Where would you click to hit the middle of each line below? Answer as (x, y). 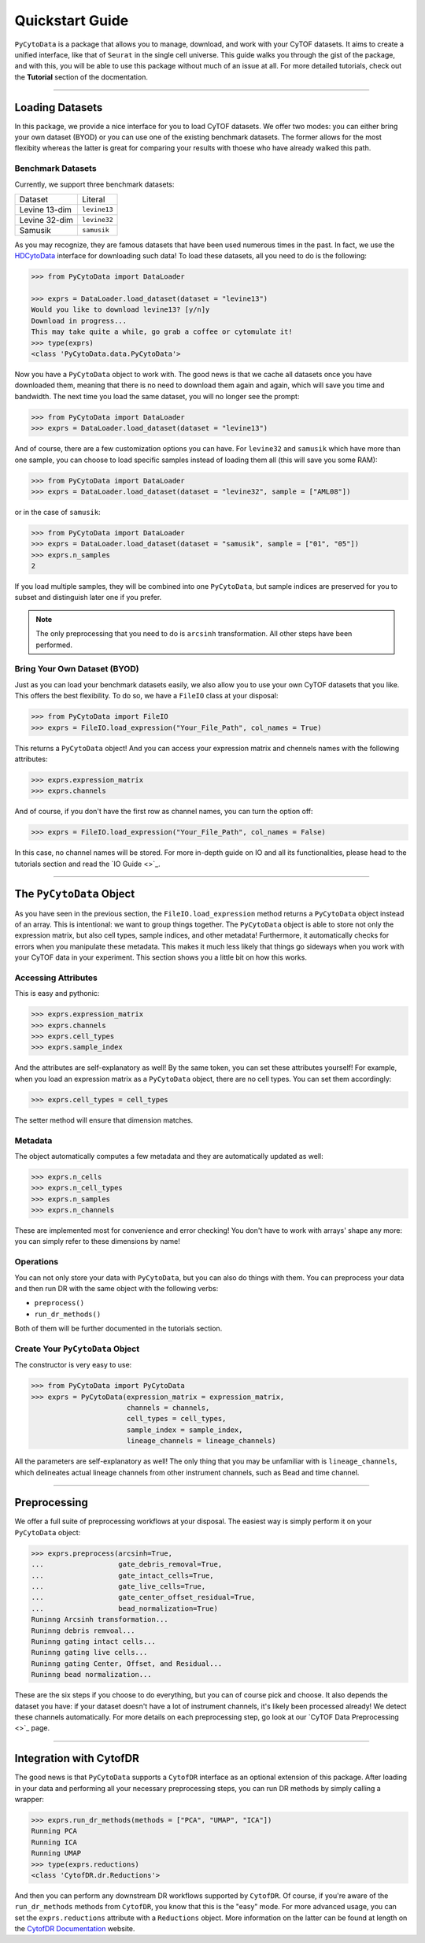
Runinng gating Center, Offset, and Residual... (127, 1664)
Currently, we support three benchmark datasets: (94, 184)
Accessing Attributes (56, 978)
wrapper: (30, 1799)
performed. (54, 645)
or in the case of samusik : (58, 512)
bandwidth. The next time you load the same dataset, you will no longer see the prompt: (157, 396)
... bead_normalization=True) (124, 1608)
